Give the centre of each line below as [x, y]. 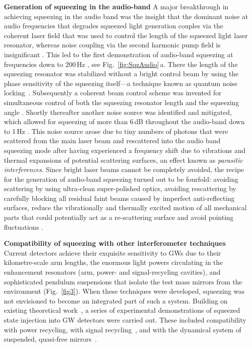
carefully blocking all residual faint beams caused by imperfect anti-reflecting [119, 198]
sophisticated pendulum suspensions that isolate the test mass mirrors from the [123, 281]
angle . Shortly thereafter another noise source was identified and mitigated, [118, 112]
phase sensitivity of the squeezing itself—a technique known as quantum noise [121, 83]
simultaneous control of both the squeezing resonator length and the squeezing [122, 102]
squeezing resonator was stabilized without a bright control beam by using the [121, 74]
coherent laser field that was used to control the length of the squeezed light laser [126, 35]
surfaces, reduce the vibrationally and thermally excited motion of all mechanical [126, 207]
